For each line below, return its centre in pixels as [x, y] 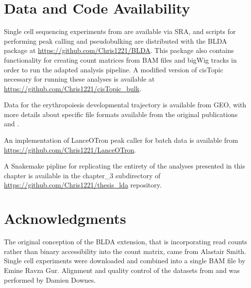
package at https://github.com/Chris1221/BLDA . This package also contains [119, 50]
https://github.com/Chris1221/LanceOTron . [70, 149]
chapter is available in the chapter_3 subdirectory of [82, 175]
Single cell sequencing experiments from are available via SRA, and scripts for [120, 31]
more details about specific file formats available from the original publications [121, 114]
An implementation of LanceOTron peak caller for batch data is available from [121, 140]
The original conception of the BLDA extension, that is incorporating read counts [126, 242]
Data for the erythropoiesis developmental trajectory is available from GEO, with [125, 105]
